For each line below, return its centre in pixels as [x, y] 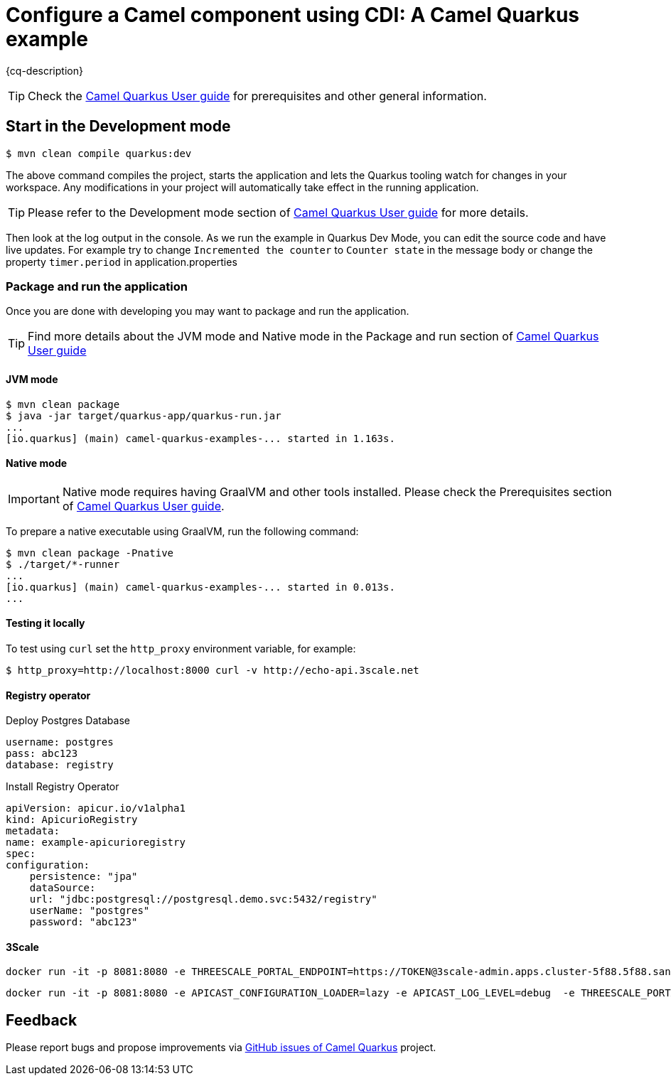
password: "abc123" [84, 922]
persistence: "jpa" [84, 877]
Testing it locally [45, 623]
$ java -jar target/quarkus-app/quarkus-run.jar [144, 415]
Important [34, 499]
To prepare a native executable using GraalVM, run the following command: [182, 531]
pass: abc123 [42, 754]
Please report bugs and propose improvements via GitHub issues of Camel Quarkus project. [221, 1048]
